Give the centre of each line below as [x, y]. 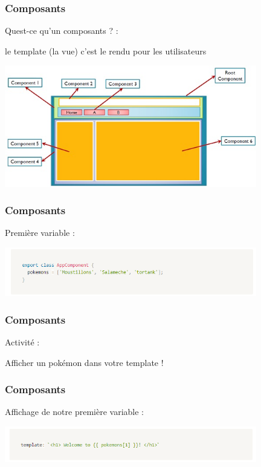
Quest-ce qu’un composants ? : [62, 31]
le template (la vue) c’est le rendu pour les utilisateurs [106, 51]
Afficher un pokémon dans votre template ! [84, 362]
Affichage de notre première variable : [74, 412]
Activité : [22, 341]
